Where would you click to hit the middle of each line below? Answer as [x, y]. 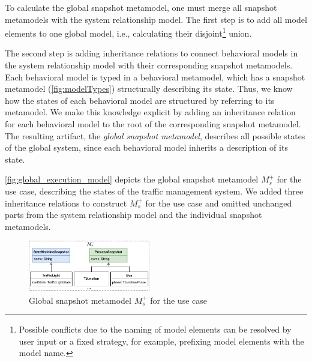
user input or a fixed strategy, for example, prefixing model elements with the [161, 341]
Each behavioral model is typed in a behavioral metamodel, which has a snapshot [155, 77]
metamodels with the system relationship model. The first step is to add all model [156, 19]
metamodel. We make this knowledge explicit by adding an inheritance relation [150, 112]
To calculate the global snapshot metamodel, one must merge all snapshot [141, 7]
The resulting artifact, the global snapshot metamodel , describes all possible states [155, 135]
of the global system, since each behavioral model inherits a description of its [146, 147]
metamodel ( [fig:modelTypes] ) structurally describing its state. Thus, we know [149, 89]
